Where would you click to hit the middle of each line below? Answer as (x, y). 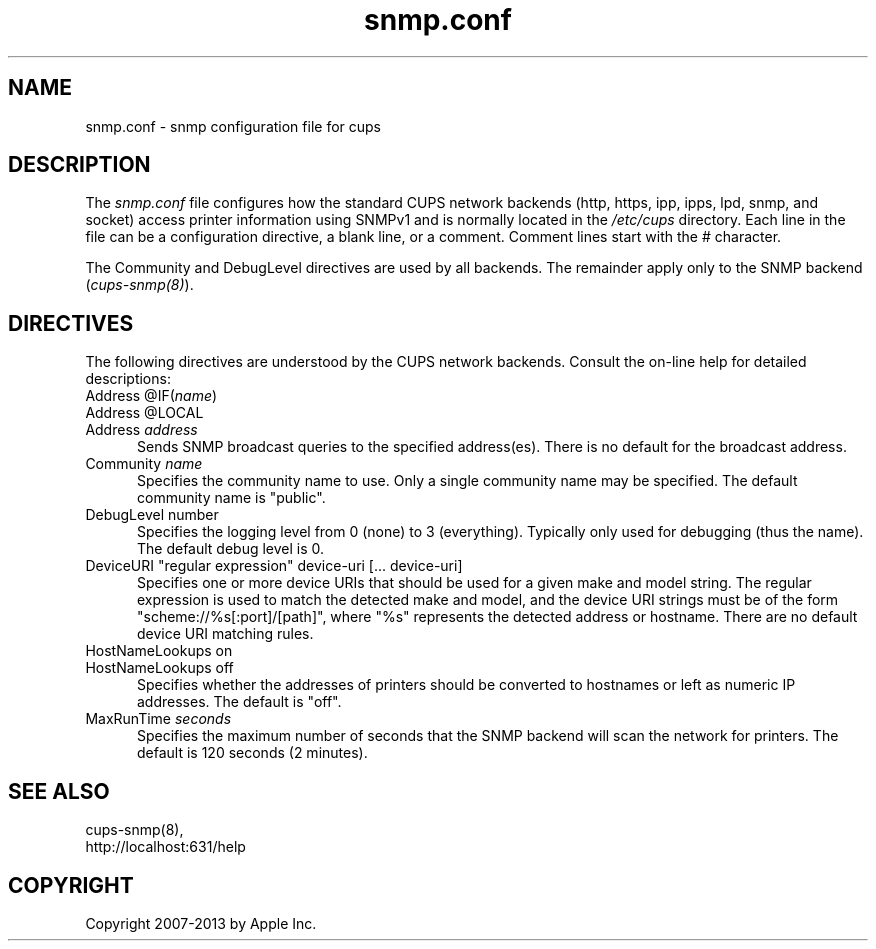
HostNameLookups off (159, 668)
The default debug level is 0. (231, 549)
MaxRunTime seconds (158, 719)
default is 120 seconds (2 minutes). (252, 753)
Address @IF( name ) (151, 396)
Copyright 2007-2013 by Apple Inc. (201, 923)
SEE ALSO (59, 791)
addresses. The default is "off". (239, 702)
